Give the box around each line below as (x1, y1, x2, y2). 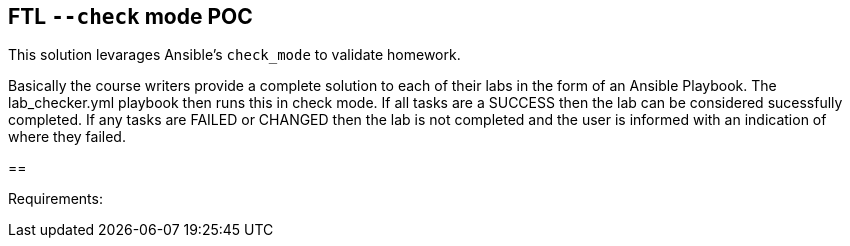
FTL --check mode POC (8, 4, 253, 29)
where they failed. (8, 128, 126, 146)
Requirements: (8, 190, 103, 208)
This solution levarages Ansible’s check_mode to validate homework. (8, 46, 461, 64)
